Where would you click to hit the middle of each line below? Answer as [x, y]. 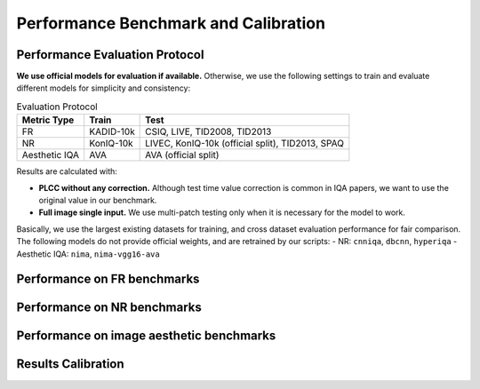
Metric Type [48, 120]
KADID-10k [112, 131]
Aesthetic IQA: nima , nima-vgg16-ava [88, 254]
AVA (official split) [182, 155]
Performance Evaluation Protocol [110, 55]
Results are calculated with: [67, 171]
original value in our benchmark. [98, 200]
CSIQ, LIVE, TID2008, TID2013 [208, 131]
